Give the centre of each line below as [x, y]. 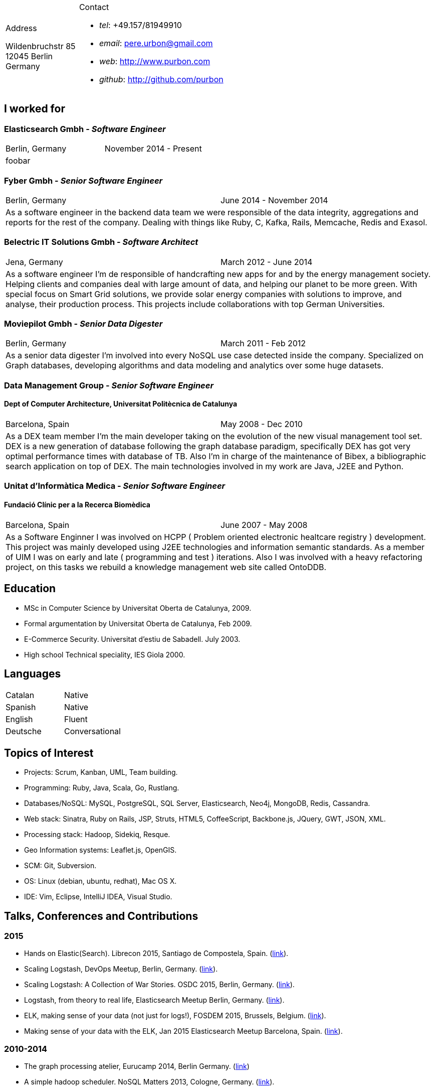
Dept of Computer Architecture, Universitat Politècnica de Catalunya [121, 404]
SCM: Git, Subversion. [60, 866]
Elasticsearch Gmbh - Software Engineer [85, 129]
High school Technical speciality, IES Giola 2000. [105, 654]
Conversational [92, 731]
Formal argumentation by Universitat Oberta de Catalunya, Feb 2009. [138, 623]
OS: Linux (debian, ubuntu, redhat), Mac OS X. [100, 881]
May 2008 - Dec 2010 [262, 424]
